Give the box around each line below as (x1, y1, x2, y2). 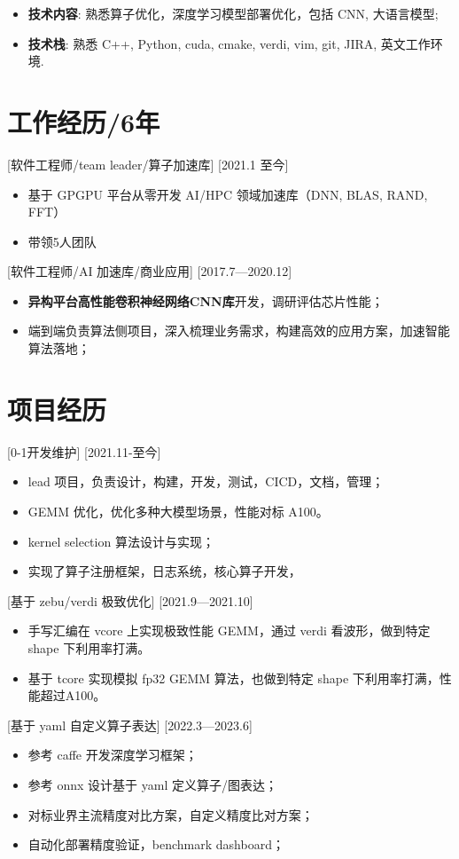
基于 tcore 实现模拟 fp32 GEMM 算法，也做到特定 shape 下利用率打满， (27, 668, 440, 687)
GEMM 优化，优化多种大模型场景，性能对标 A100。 (27, 501, 329, 520)
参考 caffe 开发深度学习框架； (27, 745, 198, 764)
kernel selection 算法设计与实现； (27, 532, 214, 550)
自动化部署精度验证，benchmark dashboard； (27, 835, 284, 854)
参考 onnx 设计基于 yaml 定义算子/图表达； (27, 775, 277, 793)
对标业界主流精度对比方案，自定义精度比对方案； (27, 805, 314, 824)
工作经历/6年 (7, 103, 160, 139)
